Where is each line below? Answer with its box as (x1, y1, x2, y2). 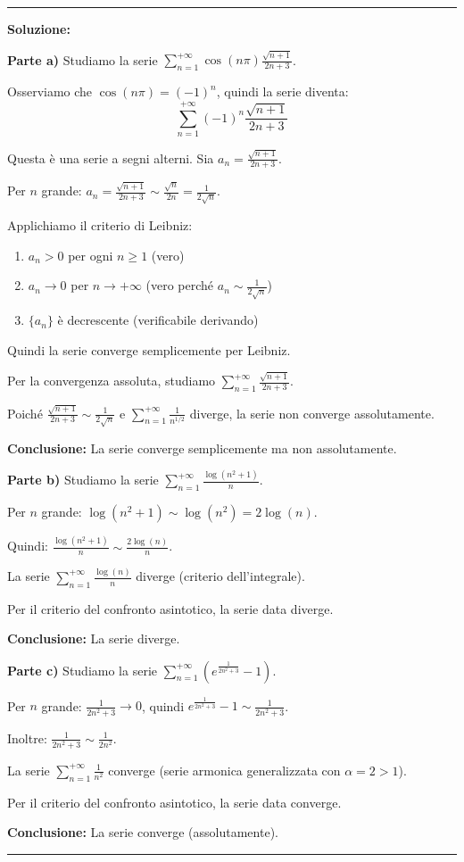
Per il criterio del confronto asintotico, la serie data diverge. (7, 599, 334, 617)
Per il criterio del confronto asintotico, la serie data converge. (7, 792, 342, 811)
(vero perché (145, 276, 214, 294)
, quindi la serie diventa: (216, 82, 349, 101)
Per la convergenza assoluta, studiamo (7, 371, 216, 390)
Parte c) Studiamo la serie (7, 660, 157, 679)
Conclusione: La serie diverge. (7, 629, 180, 648)
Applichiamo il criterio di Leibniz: (7, 216, 193, 235)
